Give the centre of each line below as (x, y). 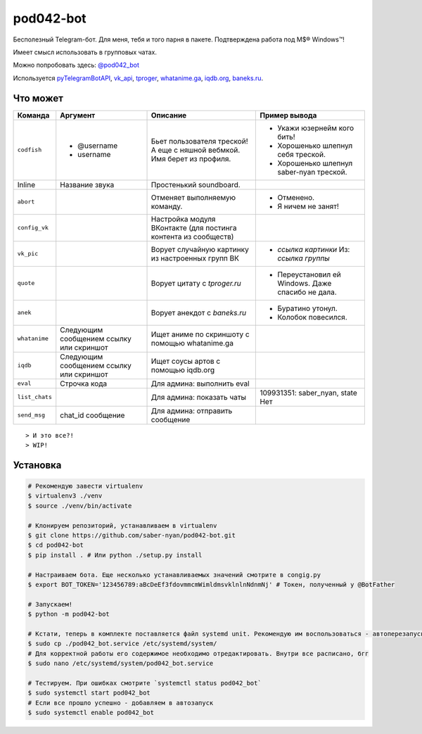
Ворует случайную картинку (200, 249)
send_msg (31, 415)
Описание (169, 115)
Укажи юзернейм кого (316, 128)
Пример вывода (288, 115)
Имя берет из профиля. (191, 158)
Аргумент (78, 115)
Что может (38, 98)
